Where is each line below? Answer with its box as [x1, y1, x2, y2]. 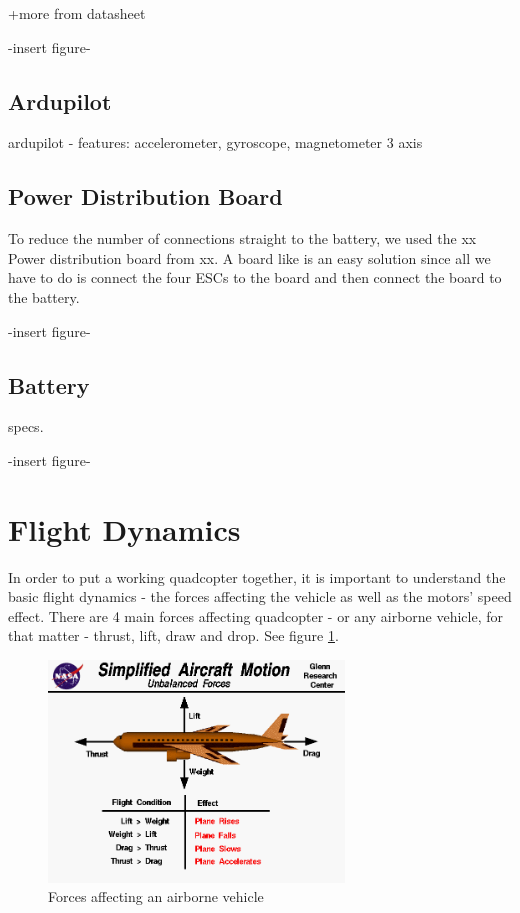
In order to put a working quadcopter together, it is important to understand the [8, 566, 506, 587]
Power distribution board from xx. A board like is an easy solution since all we [8, 247, 491, 268]
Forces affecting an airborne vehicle [48, 886, 264, 907]
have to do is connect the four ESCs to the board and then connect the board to [8, 267, 502, 288]
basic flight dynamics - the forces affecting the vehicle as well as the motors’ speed [8, 586, 512, 607]
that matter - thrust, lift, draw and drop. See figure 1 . [8, 625, 339, 646]
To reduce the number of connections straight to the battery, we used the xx [8, 228, 477, 249]
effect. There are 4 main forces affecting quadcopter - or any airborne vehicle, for [8, 605, 504, 626]
